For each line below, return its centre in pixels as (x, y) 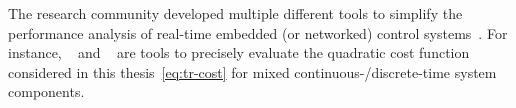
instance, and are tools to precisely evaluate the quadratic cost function (239, 52)
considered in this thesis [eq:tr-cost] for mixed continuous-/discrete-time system (252, 71)
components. (46, 91)
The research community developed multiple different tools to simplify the (235, 13)
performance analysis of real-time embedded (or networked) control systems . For (258, 32)
